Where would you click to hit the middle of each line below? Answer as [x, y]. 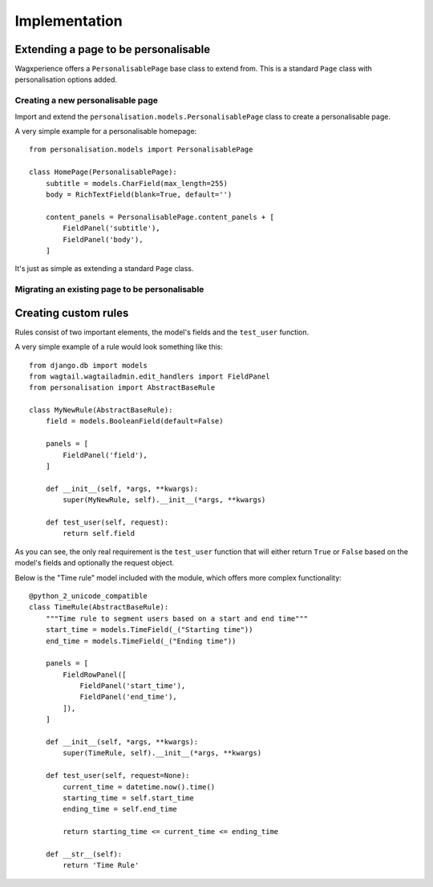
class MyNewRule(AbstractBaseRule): [101, 410]
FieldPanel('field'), [105, 455]
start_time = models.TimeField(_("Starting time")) [149, 630]
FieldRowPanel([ [95, 674]
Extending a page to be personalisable [113, 49]
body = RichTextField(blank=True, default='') [139, 194]
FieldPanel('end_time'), [129, 697]
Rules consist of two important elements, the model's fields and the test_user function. [162, 332]
